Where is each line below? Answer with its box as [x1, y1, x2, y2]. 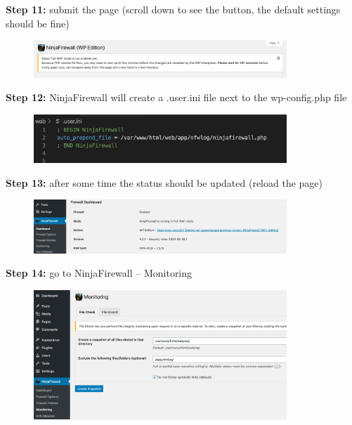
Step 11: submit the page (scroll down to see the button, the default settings [6, 2, 341, 16]
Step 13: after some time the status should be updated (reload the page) [6, 175, 323, 190]
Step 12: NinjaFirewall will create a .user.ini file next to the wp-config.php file [6, 90, 347, 105]
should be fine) [6, 15, 70, 30]
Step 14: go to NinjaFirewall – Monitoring [6, 266, 193, 280]
